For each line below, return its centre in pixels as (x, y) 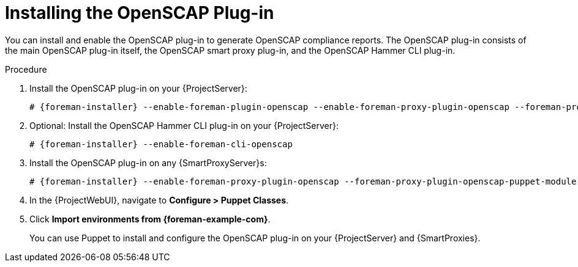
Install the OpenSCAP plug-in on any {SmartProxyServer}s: (148, 163)
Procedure (26, 69)
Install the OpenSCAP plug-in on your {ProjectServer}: (138, 88)
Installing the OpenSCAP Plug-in (140, 13)
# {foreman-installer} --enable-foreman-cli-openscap (161, 144)
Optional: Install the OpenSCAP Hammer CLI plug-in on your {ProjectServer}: (184, 125)
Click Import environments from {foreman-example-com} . (150, 219)
